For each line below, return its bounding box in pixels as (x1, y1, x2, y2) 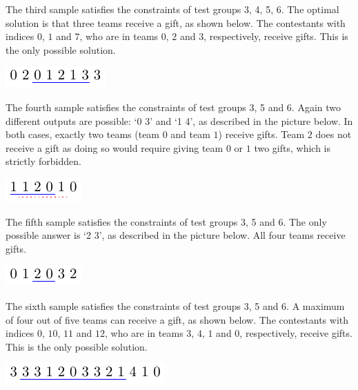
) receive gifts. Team (218, 127, 305, 142)
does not (315, 127, 352, 142)
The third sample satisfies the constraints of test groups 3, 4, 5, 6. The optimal (6, 2, 339, 16)
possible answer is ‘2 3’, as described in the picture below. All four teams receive (6, 228, 346, 242)
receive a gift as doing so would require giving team (6, 140, 223, 155)
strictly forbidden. (6, 154, 81, 168)
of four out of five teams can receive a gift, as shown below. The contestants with (6, 312, 349, 326)
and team (170, 127, 210, 142)
